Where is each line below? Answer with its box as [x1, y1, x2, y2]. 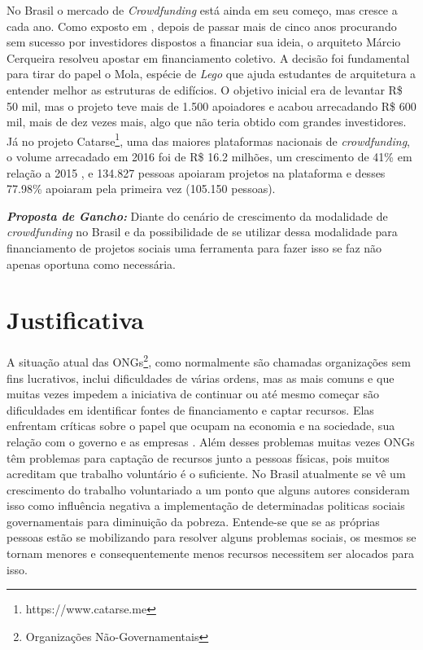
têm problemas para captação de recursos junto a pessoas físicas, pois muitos [7, 449, 390, 466]
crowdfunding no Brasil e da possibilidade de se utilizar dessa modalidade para [7, 223, 398, 240]
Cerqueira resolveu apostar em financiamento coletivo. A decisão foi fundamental [7, 49, 410, 66]
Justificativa [7, 303, 144, 336]
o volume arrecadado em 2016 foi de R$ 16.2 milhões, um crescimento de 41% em [7, 148, 412, 165]
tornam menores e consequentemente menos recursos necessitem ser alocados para [7, 545, 414, 562]
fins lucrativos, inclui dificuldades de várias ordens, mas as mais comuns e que [7, 369, 395, 386]
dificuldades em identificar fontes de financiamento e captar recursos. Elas [7, 401, 374, 418]
